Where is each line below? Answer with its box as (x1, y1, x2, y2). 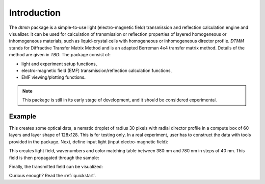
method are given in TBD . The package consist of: (9, 52, 111, 58)
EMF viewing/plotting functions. (21, 74, 86, 80)
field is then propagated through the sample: (9, 155, 99, 161)
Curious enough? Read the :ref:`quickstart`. (9, 173, 97, 179)
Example (9, 112, 36, 120)
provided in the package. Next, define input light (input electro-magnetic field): (9, 138, 169, 144)
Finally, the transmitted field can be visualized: (9, 163, 103, 169)
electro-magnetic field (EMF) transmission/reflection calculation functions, (21, 68, 172, 73)
